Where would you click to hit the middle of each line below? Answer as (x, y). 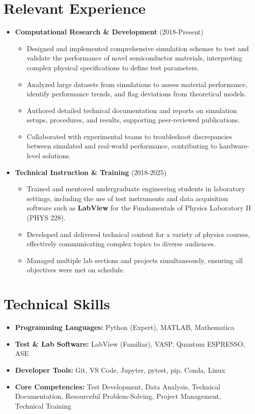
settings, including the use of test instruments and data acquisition (127, 198)
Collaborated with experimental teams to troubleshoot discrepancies (129, 136)
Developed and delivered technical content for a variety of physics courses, (138, 234)
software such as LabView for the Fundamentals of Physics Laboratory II (139, 208)
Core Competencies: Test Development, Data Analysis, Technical (118, 386)
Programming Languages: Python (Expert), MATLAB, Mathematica (125, 327)
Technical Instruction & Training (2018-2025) (91, 172)
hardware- (234, 146)
